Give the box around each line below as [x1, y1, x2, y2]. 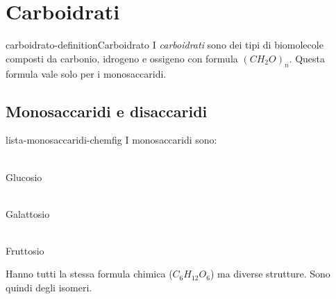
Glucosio [6, 169, 42, 184]
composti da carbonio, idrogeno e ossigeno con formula [6, 51, 238, 65]
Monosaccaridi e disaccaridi [6, 100, 208, 121]
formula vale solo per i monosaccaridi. [6, 66, 167, 80]
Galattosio [6, 206, 50, 221]
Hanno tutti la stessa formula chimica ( [6, 266, 173, 281]
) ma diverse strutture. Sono [210, 266, 330, 281]
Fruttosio [6, 243, 44, 257]
